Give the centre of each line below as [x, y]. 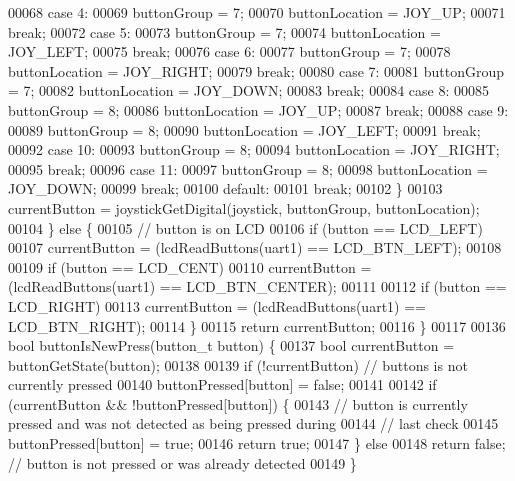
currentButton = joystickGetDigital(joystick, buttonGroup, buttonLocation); [244, 207]
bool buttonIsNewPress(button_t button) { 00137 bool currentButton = [231, 345]
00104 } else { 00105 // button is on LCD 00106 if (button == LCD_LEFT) [245, 227]
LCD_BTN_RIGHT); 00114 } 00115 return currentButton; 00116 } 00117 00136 [257, 325]
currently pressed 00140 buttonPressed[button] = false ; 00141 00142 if [222, 384]
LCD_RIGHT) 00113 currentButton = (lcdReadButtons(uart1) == [217, 305]
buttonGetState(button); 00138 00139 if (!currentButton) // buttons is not [238, 364]
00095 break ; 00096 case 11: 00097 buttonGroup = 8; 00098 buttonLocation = [248, 168]
